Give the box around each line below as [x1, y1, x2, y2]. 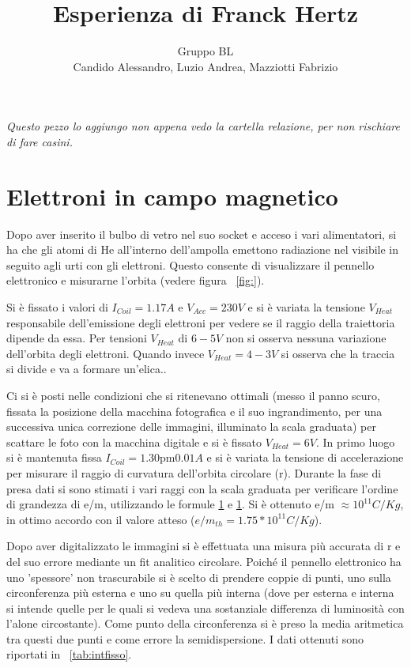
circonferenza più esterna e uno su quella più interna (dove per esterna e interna [6, 584, 394, 601]
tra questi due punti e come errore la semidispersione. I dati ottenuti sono [6, 630, 364, 647]
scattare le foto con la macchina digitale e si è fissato [6, 433, 262, 450]
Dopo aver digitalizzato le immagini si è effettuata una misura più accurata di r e [6, 538, 401, 554]
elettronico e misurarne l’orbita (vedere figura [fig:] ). [6, 272, 265, 289]
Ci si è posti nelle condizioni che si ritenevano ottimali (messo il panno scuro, [6, 387, 381, 403]
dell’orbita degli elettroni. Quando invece [6, 345, 205, 361]
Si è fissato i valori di [6, 299, 108, 315]
